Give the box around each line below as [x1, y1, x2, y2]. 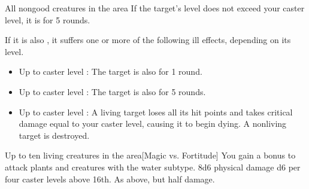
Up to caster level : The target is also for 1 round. [19, 65, 202, 78]
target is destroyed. [19, 129, 90, 141]
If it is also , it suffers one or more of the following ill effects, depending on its [5, 33, 291, 46]
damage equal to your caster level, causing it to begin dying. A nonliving [19, 117, 287, 130]
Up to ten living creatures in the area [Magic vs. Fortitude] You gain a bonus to [5, 149, 296, 161]
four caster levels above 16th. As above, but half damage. [5, 172, 215, 185]
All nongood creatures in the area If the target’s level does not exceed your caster [5, 2, 305, 14]
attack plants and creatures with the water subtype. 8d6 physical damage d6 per [5, 160, 301, 173]
